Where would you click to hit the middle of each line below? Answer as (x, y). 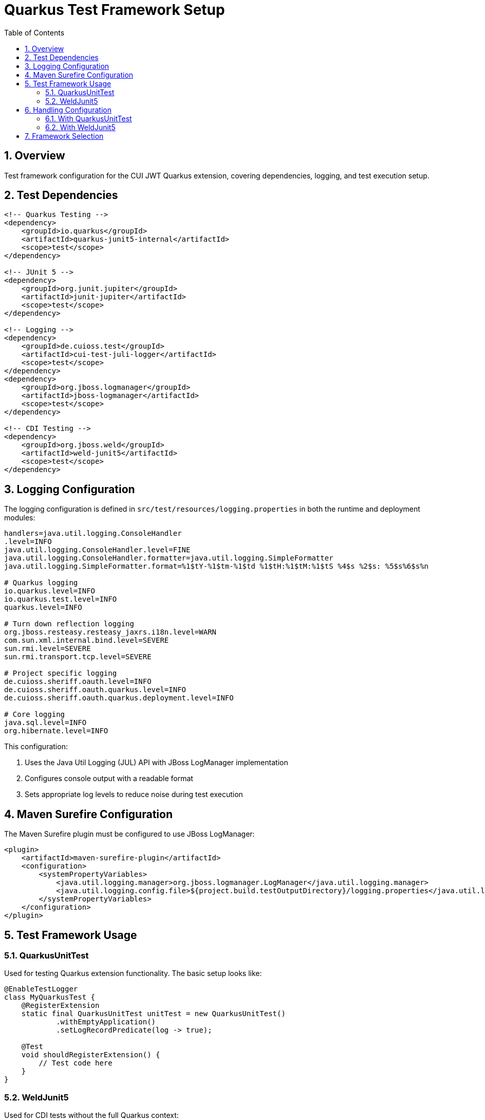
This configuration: (36, 747)
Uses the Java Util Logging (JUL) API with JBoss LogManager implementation (156, 763)
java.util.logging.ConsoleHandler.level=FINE (97, 550)
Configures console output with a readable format (109, 779)
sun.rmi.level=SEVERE (48, 649)
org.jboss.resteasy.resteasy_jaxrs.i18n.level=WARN (110, 632)
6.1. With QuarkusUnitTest (89, 118)
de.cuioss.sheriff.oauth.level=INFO (78, 682)
